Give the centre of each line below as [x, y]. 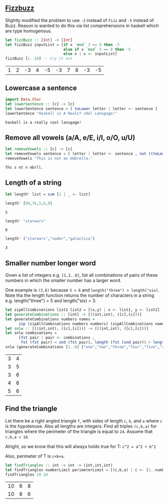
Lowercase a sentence [41, 88]
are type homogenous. [28, 31]
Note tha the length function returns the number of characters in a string [80, 295]
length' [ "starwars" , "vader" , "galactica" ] [50, 239]
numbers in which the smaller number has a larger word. [63, 280]
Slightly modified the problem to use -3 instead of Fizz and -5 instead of [79, 20]
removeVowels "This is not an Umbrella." [49, 159]
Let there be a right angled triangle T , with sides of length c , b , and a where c [84, 421]
